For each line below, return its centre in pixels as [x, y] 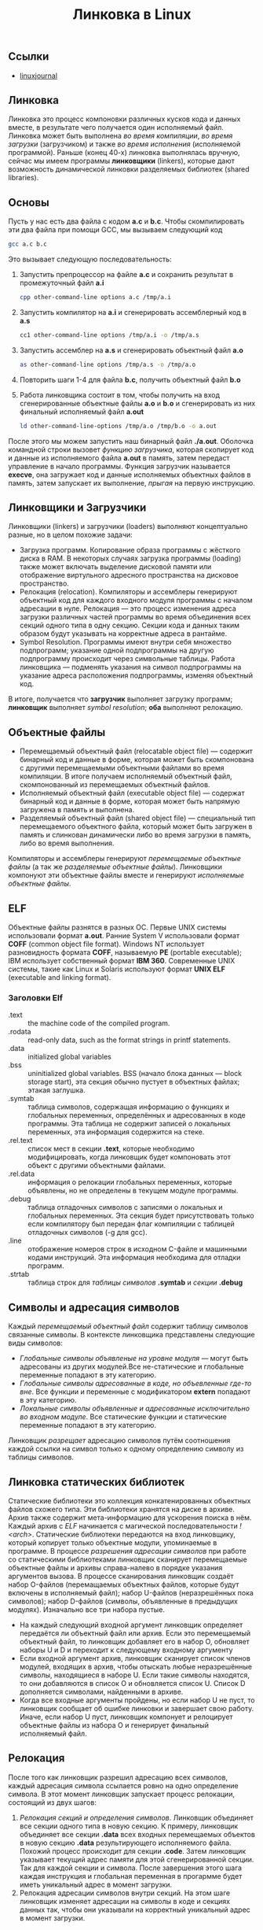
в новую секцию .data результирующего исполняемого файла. [125, 1843]
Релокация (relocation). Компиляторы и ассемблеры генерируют [128, 592]
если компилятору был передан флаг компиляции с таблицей [131, 1224]
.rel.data [22, 1174]
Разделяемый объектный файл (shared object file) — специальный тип [137, 818]
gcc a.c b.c [27, 244]
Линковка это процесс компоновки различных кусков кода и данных [124, 119]
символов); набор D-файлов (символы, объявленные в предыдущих [123, 1601]
